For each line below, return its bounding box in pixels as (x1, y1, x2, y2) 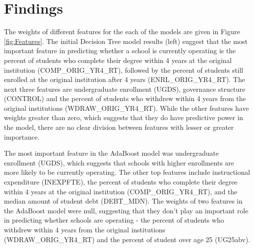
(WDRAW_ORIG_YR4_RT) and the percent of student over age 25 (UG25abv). (4, 234, 250, 244)
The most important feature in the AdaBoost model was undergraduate (4, 148, 219, 158)
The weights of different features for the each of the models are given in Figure (4, 26, 240, 37)
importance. (4, 131, 40, 142)
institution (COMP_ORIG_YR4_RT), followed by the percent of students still (4, 64, 243, 75)
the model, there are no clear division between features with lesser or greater (4, 122, 234, 132)
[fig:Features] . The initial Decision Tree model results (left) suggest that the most (4, 36, 248, 46)
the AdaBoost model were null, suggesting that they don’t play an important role (4, 205, 249, 215)
